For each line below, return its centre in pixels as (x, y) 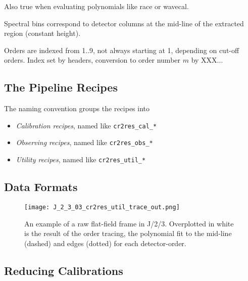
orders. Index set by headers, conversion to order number (92, 60)
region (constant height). (42, 33)
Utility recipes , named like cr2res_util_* (81, 159)
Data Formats (41, 187)
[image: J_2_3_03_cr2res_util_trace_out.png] (102, 207)
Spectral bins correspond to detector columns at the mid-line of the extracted (124, 23)
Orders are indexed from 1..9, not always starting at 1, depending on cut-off (122, 50)
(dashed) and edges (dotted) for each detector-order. (105, 243)
